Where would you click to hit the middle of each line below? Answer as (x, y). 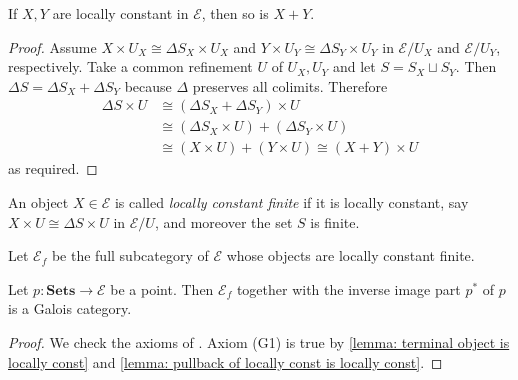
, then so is (235, 13)
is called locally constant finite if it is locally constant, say (291, 202)
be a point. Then (162, 288)
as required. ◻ (53, 168)
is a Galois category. (70, 308)
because (148, 85)
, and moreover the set (223, 221)
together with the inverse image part (348, 288)
